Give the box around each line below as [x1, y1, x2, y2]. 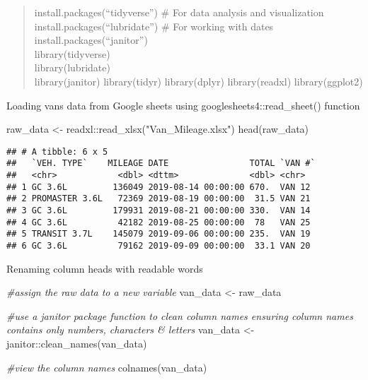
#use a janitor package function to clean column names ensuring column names [6, 308, 353, 323]
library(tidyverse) [34, 46, 110, 61]
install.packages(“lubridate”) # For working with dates [34, 18, 274, 33]
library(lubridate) [34, 60, 110, 75]
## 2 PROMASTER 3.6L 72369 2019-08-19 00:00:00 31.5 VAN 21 [6, 194, 311, 204]
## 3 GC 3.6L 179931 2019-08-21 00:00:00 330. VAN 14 [6, 206, 311, 216]
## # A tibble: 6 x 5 [6, 146, 108, 157]
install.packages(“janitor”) [34, 32, 148, 47]
